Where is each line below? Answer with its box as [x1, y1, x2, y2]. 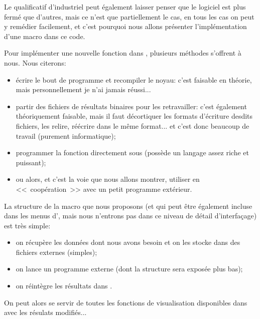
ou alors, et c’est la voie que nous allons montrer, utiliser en [16, 174, 200, 184]
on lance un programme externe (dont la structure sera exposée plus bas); [16, 263, 243, 274]
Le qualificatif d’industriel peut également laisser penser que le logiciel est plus [4, 2, 246, 12]
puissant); [16, 157, 46, 167]
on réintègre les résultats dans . [16, 280, 112, 291]
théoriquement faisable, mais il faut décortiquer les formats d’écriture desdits [16, 111, 253, 121]
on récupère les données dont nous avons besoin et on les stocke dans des [16, 237, 240, 247]
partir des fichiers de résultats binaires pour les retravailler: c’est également [16, 101, 247, 111]
